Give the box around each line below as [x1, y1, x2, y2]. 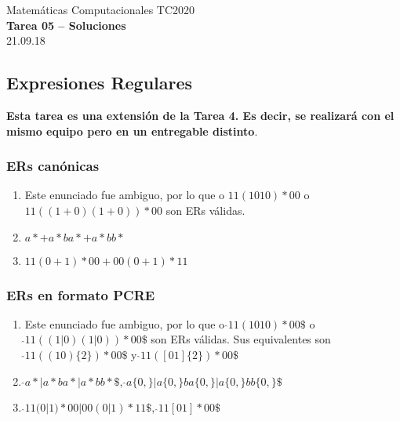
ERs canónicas [6, 156, 100, 176]
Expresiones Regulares [6, 71, 193, 95]
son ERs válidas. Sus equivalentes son [151, 331, 331, 347]
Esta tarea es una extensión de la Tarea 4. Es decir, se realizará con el [6, 107, 395, 123]
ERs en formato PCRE [6, 285, 155, 304]
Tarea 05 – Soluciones [6, 16, 126, 33]
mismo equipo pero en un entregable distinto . [6, 122, 258, 139]
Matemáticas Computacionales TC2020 [6, 2, 195, 17]
